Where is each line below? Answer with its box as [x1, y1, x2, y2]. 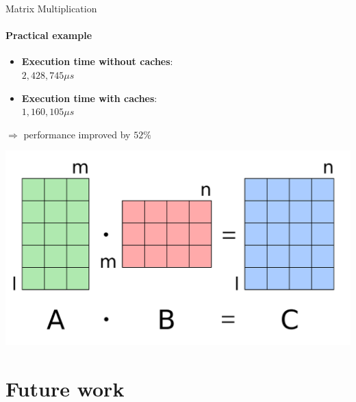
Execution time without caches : [21, 54, 173, 68]
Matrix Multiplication [5, 1, 97, 15]
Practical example [5, 28, 92, 42]
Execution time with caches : [21, 90, 157, 105]
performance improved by [23, 127, 131, 141]
